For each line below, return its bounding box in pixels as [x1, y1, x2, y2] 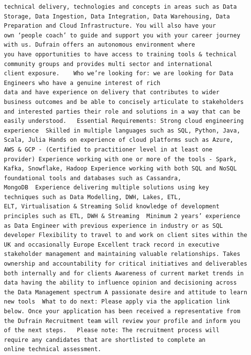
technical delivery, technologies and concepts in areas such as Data [4, 3, 237, 10]
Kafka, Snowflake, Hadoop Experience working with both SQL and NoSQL [4, 165, 237, 172]
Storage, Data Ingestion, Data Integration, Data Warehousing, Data [4, 13, 230, 20]
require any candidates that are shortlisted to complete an [4, 336, 206, 343]
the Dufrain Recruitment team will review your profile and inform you [4, 317, 240, 324]
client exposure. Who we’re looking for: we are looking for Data [4, 70, 234, 77]
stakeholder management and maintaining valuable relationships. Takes [4, 251, 240, 258]
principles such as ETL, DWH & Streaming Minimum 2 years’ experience [4, 213, 240, 220]
